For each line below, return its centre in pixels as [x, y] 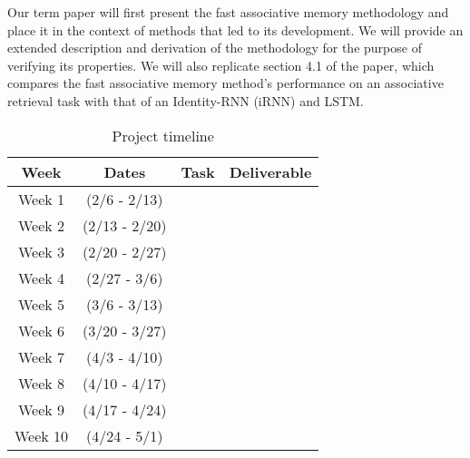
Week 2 [42, 225]
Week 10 [42, 435]
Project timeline [163, 135]
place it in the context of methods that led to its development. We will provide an [235, 29]
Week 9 [42, 409]
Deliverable [270, 171]
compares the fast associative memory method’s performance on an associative [225, 83]
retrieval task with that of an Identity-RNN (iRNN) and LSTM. [186, 100]
